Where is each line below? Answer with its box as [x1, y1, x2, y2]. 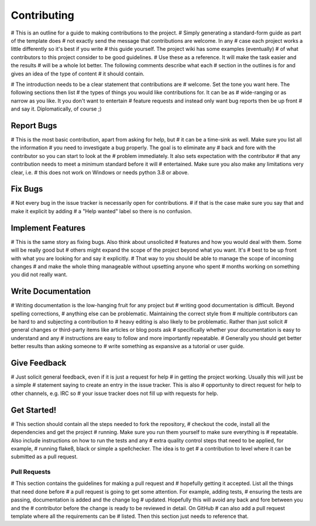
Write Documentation [11, 287, 91, 297]
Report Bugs [11, 121, 57, 130]
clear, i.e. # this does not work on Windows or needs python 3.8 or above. [11, 169, 190, 176]
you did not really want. [11, 271, 67, 278]
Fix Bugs [11, 184, 43, 194]
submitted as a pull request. [11, 453, 78, 460]
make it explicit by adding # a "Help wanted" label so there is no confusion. [11, 208, 193, 215]
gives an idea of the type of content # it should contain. [11, 70, 145, 77]
